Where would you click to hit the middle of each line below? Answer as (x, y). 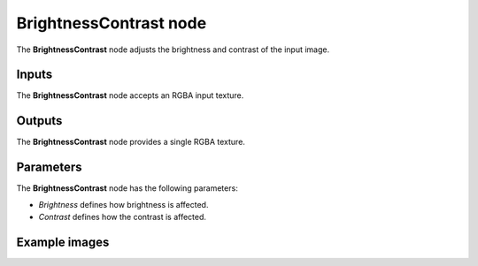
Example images (63, 242)
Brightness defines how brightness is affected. (123, 204)
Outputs (39, 121)
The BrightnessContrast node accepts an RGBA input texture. (130, 95)
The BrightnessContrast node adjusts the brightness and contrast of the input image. (173, 49)
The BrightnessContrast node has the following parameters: (127, 188)
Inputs (35, 75)
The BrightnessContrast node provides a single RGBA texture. (131, 142)
